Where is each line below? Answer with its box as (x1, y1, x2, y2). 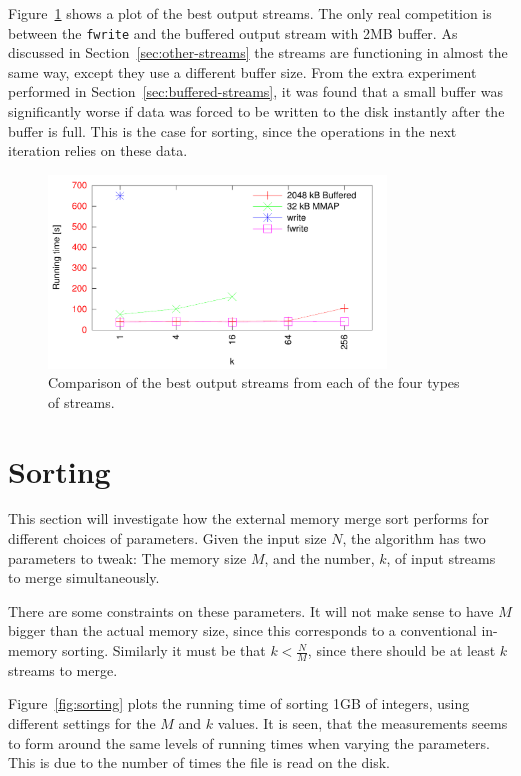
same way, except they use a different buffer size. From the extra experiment (8, 61, 477, 82)
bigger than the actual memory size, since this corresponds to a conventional (8, 620, 477, 641)
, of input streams (386, 547, 496, 568)
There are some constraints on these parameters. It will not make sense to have (8, 600, 494, 621)
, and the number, (264, 547, 375, 568)
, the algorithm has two (342, 528, 486, 549)
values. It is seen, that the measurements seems (217, 713, 508, 734)
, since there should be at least (307, 640, 496, 661)
